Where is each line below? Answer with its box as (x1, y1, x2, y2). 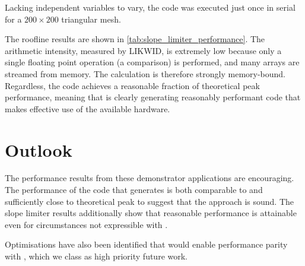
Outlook (5, 137, 72, 161)
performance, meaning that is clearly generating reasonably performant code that (5, 91, 301, 103)
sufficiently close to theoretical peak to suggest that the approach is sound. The (5, 195, 294, 207)
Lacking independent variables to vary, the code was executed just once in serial (5, 1, 296, 13)
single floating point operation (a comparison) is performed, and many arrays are (5, 56, 300, 68)
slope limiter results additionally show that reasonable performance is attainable (5, 207, 297, 219)
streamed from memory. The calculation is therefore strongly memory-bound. (5, 67, 286, 80)
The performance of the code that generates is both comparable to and (5, 183, 263, 196)
